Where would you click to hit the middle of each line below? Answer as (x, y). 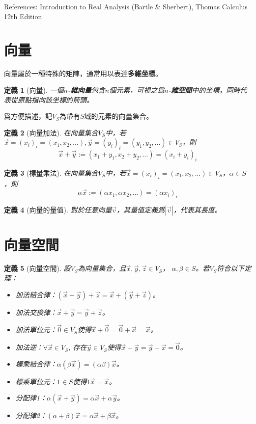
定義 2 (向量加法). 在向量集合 (51, 132)
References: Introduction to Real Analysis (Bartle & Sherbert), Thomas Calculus (126, 6)
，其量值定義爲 (141, 210)
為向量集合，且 (102, 268)
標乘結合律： (36, 363)
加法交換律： (36, 312)
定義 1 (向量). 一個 (34, 90)
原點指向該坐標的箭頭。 (55, 99)
